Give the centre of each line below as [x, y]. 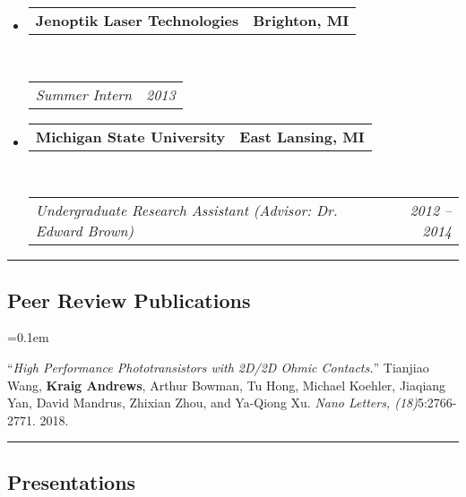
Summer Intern [83, 94]
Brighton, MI [301, 20]
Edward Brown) [84, 231]
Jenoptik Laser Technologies [137, 20]
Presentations [72, 481]
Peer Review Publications [129, 300]
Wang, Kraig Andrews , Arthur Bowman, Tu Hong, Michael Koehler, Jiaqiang [227, 385]
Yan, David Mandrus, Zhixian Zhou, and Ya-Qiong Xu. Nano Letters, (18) [212, 403]
